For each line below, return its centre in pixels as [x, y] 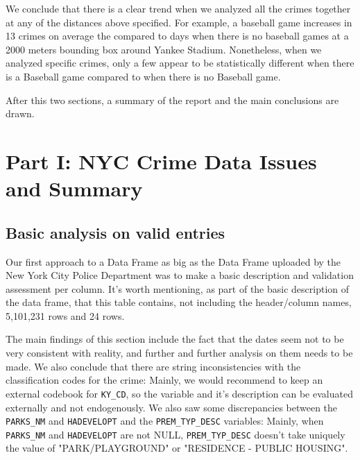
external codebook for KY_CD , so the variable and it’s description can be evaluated [179, 393]
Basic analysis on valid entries [115, 232]
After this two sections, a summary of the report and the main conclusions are [172, 100]
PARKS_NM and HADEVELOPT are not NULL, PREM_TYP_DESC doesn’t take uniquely [175, 434]
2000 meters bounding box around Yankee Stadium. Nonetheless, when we [164, 49]
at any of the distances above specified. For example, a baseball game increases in [179, 22]
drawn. [20, 113]
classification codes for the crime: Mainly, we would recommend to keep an [164, 380]
